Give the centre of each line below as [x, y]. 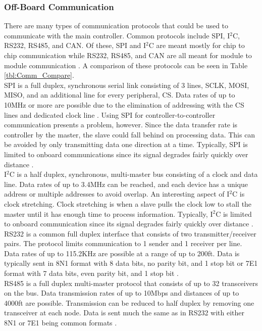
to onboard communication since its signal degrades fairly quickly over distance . [129, 224]
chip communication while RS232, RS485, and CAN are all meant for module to [128, 55]
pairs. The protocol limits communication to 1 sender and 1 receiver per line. [123, 243]
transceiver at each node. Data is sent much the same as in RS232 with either [124, 313]
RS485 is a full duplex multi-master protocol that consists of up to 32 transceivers [131, 283]
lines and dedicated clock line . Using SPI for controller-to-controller [110, 114]
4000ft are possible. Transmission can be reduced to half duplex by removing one [129, 302]
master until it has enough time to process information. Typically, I [109, 214]
